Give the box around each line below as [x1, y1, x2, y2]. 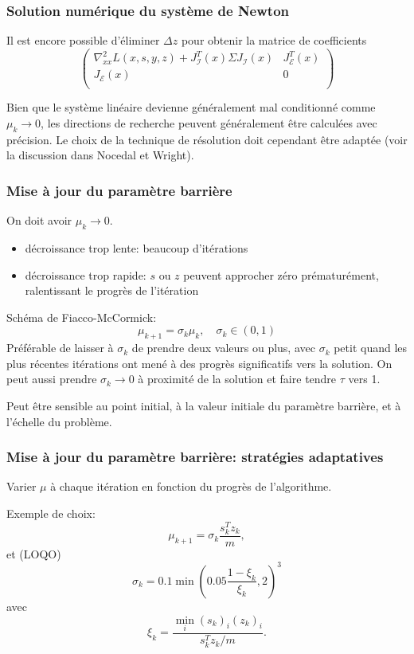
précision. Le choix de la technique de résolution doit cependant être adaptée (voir [6, 131, 408, 147]
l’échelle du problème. [6, 413, 112, 429]
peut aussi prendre [6, 370, 97, 387]
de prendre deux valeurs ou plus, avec [131, 339, 315, 356]
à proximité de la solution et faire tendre [138, 370, 337, 387]
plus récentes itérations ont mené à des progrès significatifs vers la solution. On [6, 354, 393, 371]
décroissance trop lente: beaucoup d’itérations [25, 240, 248, 257]
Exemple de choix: [6, 505, 96, 522]
